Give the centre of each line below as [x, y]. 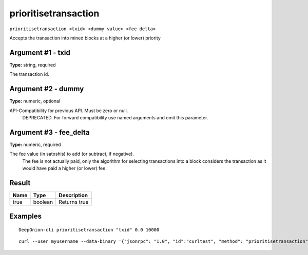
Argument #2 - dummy [47, 89]
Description [73, 195]
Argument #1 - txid [40, 52]
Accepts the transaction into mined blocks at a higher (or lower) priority [85, 38]
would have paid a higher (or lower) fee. [65, 168]
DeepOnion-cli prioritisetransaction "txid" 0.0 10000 [89, 230]
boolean [43, 202]
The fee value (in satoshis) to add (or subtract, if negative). [72, 154]
